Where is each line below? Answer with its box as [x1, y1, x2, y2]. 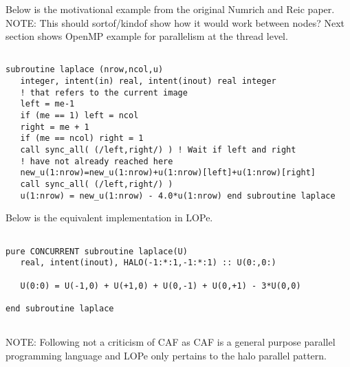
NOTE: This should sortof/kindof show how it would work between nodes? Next [6, 15, 344, 30]
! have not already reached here [20, 156, 173, 166]
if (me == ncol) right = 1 [20, 133, 144, 144]
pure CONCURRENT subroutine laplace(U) [6, 246, 188, 256]
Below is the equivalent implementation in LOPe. [6, 210, 213, 225]
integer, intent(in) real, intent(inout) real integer [20, 76, 276, 87]
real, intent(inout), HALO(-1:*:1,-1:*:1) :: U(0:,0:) [20, 258, 276, 268]
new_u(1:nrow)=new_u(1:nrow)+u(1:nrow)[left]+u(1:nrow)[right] [20, 168, 316, 178]
